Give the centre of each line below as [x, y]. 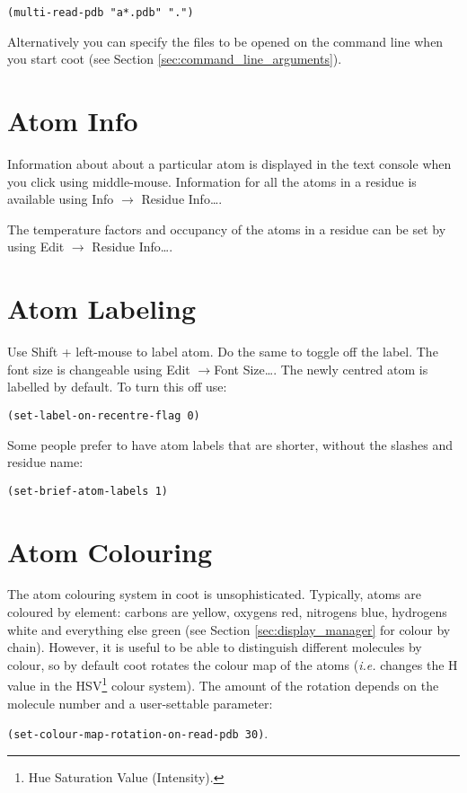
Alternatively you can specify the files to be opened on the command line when [225, 41]
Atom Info [73, 121]
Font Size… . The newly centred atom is [321, 369]
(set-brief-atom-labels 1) [88, 491]
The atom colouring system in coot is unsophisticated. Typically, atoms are [214, 594]
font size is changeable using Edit [99, 369]
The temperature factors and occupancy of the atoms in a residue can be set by [227, 229]
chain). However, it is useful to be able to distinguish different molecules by [215, 647]
